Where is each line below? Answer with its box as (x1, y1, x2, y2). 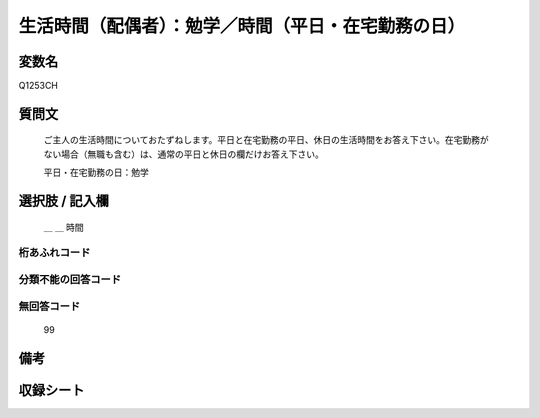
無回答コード (18, 299, 81, 313)
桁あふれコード (18, 246, 91, 260)
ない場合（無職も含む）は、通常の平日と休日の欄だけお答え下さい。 (43, 148, 324, 160)
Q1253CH (18, 80, 59, 92)
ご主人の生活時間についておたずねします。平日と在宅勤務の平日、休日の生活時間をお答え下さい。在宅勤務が (43, 134, 489, 146)
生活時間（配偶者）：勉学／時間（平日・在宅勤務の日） (18, 15, 466, 37)
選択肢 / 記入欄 (18, 193, 110, 210)
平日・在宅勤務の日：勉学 (43, 166, 149, 179)
